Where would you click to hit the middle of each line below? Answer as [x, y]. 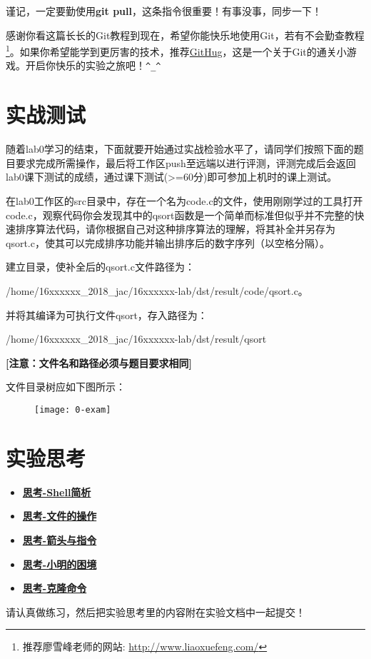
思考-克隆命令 [55, 588]
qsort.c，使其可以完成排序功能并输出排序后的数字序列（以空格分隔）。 [168, 242]
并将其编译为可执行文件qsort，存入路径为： [107, 315]
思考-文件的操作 [60, 516]
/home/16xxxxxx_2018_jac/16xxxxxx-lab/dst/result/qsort [136, 339]
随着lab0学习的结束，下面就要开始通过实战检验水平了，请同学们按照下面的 [180, 149]
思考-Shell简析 [57, 492]
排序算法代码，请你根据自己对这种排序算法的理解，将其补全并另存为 [175, 229]
